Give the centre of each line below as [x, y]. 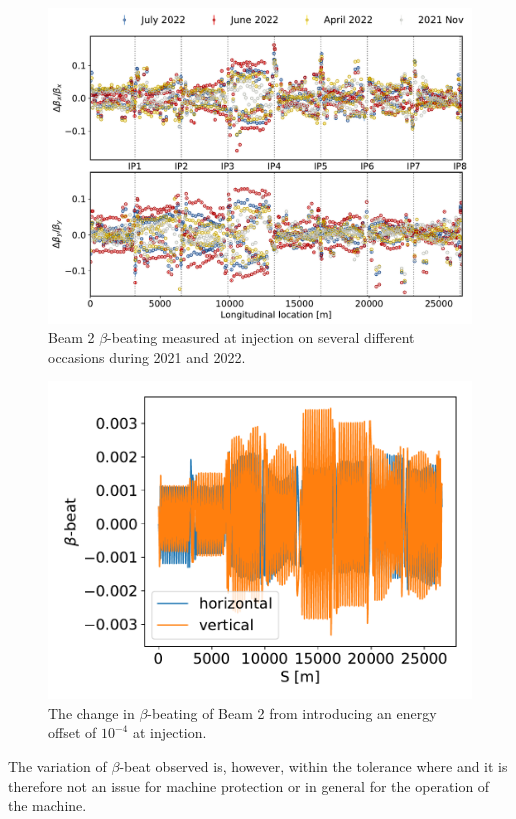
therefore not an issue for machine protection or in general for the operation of [249, 785]
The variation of [57, 766]
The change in [91, 712]
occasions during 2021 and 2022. [147, 356]
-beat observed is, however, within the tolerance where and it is [313, 766]
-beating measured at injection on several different [261, 337]
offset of [72, 732]
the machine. [47, 805]
